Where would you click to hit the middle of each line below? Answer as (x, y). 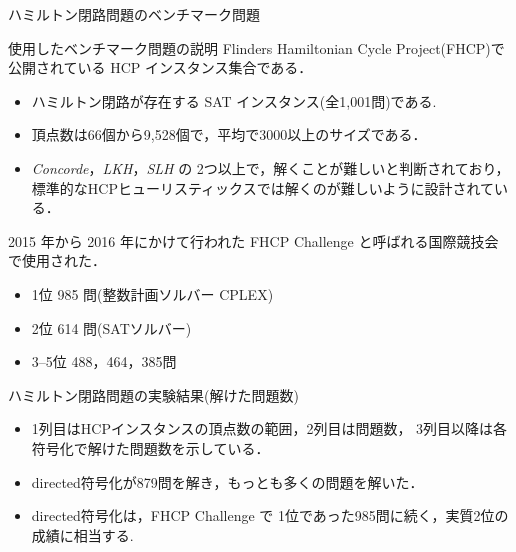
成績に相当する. (82, 534)
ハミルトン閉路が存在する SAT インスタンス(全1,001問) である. (234, 100)
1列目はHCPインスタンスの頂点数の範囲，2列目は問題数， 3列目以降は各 (269, 428)
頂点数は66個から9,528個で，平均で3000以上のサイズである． (229, 134)
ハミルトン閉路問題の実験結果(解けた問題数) (153, 394)
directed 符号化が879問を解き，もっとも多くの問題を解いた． (227, 481)
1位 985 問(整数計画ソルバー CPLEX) (152, 293)
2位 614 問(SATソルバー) (111, 327)
